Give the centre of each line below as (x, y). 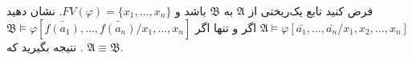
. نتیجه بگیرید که (45, 46)
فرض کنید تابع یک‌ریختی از (311, 10)
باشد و (191, 10)
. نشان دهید (35, 10)
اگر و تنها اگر (226, 27)
